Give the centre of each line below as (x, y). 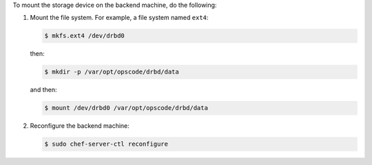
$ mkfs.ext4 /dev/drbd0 (85, 36)
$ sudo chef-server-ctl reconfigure (106, 144)
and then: (43, 90)
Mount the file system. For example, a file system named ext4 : (119, 18)
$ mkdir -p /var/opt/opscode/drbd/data (112, 72)
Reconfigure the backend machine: (80, 126)
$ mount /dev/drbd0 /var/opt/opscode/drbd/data (126, 108)
